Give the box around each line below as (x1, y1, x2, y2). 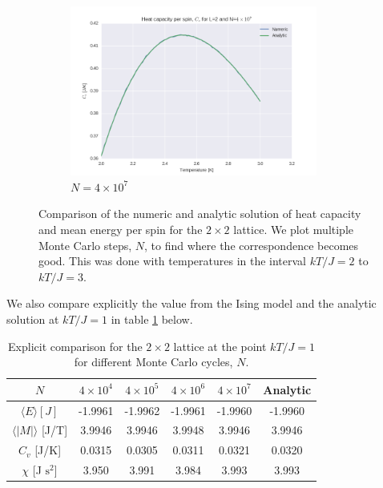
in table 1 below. (111, 310, 193, 327)
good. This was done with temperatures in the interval (38, 252, 307, 269)
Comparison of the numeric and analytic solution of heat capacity (38, 205, 361, 222)
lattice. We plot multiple (233, 220, 354, 237)
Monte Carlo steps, (38, 236, 132, 253)
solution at (6, 310, 59, 327)
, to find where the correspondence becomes (144, 236, 359, 253)
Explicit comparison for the (8, 337, 143, 354)
